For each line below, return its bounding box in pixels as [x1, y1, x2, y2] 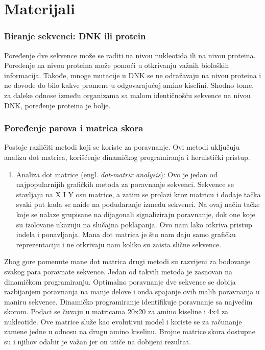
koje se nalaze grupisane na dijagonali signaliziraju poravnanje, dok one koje [16, 208, 255, 219]
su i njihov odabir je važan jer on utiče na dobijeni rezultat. [4, 336, 191, 347]
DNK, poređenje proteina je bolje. [4, 100, 111, 110]
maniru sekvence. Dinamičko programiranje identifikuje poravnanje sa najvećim [4, 296, 253, 307]
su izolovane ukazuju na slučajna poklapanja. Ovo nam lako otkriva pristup [16, 219, 252, 229]
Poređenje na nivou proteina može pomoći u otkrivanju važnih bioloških [4, 60, 229, 71]
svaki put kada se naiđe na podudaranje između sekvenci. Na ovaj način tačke [16, 199, 260, 209]
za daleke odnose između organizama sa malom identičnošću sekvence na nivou [4, 89, 251, 100]
